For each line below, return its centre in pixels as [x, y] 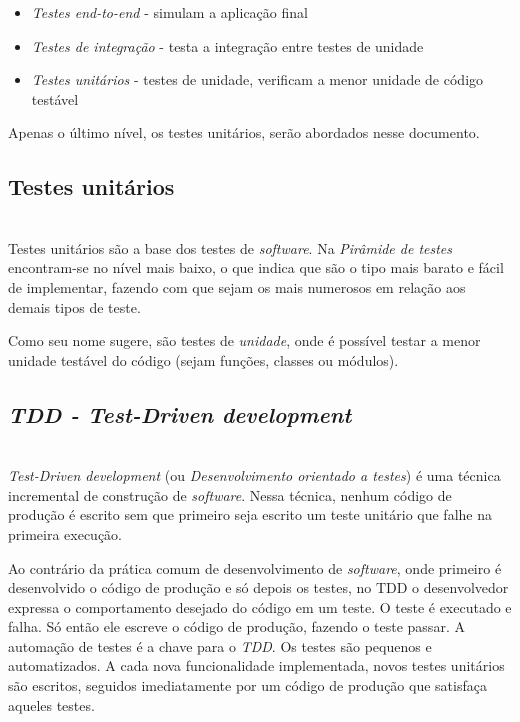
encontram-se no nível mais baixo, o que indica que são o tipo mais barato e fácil [256, 267]
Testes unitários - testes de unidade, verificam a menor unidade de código [257, 79]
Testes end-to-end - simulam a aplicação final [169, 12]
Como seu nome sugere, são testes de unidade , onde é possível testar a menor [244, 340]
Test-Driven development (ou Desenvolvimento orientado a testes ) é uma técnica [254, 475]
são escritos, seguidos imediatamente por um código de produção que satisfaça [247, 685]
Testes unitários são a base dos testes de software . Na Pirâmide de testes [230, 247]
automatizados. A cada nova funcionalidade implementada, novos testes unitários [256, 665]
